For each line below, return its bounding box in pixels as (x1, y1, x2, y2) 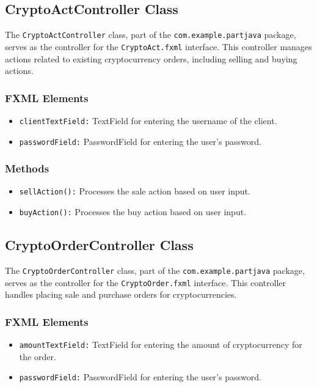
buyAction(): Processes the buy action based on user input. (19, 205, 247, 218)
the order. (19, 350, 56, 363)
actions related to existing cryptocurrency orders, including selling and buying (5, 52, 297, 65)
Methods (5, 161, 49, 176)
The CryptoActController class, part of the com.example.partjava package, (5, 28, 296, 41)
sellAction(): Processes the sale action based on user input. (19, 185, 250, 197)
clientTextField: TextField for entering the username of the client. (19, 114, 277, 127)
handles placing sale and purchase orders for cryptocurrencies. (5, 288, 237, 301)
